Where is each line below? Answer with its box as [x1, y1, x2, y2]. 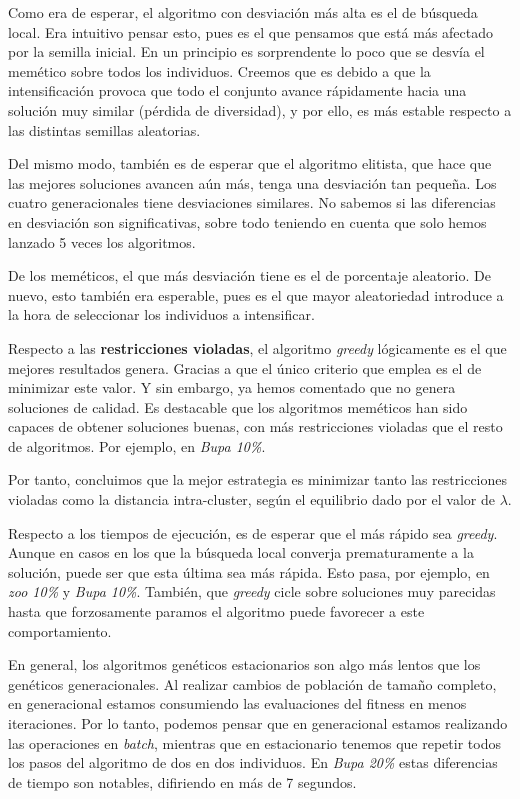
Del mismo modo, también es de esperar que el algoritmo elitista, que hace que [8, 153, 492, 174]
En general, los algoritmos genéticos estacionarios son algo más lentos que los [8, 654, 481, 675]
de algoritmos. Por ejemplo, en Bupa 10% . [8, 435, 266, 456]
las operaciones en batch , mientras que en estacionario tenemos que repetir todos [8, 732, 501, 753]
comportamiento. [8, 620, 112, 641]
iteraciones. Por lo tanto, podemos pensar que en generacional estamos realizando [8, 713, 508, 733]
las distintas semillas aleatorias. [8, 119, 201, 140]
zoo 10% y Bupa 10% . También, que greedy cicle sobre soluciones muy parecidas [8, 581, 496, 602]
